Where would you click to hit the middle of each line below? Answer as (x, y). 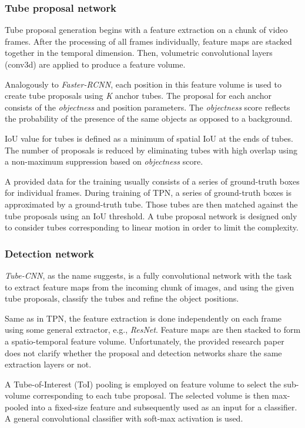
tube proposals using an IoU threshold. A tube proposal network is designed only (151, 215)
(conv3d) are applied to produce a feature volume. (95, 64)
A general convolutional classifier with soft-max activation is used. (124, 418)
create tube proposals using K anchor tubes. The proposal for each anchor (138, 96)
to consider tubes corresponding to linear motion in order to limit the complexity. (152, 227)
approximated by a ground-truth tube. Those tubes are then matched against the (151, 204)
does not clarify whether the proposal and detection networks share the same (143, 352)
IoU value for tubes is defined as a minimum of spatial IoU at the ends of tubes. (149, 138)
